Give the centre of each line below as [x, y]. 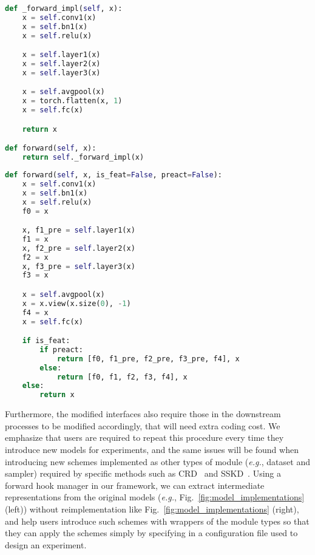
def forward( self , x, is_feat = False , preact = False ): [114, 175]
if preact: [61, 349]
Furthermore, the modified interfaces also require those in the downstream [143, 414]
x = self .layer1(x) [61, 55]
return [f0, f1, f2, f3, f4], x [122, 377]
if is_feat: [46, 341]
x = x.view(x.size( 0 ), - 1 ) [76, 303]
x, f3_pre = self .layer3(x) [79, 266]
